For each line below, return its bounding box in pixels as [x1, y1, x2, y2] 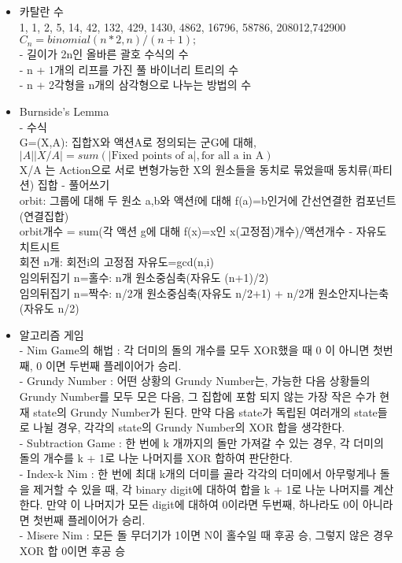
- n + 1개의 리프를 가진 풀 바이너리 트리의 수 [19, 61, 239, 77]
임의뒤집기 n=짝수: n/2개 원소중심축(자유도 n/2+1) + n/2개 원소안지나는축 [19, 284, 389, 301]
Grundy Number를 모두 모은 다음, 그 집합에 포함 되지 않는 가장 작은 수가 [19, 388, 376, 405]
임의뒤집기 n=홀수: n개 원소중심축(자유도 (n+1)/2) [19, 269, 269, 285]
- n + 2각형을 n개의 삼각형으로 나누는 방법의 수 [19, 76, 252, 93]
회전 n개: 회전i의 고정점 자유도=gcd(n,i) [19, 254, 214, 270]
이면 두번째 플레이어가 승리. [45, 357, 182, 373]
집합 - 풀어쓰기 [37, 176, 110, 193]
